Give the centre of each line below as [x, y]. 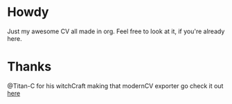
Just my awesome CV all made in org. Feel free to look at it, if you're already [116, 31]
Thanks [29, 67]
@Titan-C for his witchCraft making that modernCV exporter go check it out [115, 86]
